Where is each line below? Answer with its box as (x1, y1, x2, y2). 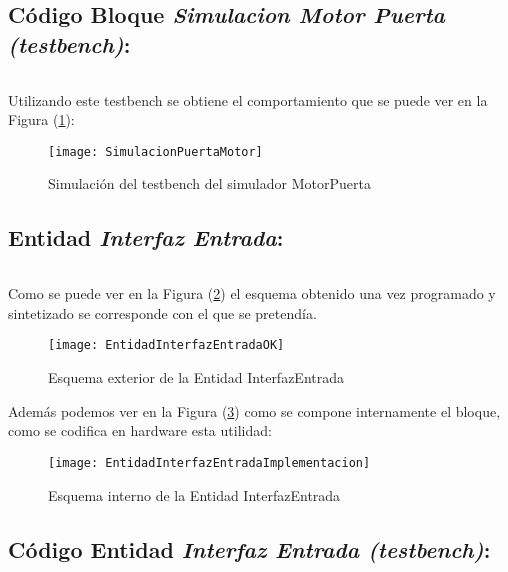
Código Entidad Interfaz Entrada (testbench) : (8, 533, 491, 564)
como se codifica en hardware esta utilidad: (8, 420, 272, 441)
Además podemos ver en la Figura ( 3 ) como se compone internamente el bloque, (8, 400, 501, 421)
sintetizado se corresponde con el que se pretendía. (8, 302, 317, 323)
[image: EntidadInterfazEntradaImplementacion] (48, 455, 371, 470)
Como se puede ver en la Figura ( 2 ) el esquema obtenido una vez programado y (8, 283, 496, 304)
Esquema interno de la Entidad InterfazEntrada (48, 484, 341, 505)
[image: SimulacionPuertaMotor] (48, 144, 263, 159)
